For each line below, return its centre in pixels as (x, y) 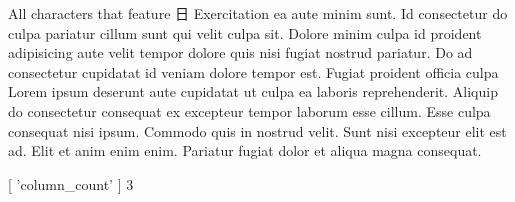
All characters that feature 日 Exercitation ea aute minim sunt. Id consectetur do (258, 13)
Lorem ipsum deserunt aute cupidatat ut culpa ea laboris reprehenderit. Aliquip (253, 91)
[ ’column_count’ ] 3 (71, 183)
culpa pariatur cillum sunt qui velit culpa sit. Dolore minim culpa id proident (245, 32)
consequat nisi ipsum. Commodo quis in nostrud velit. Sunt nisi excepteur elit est (257, 130)
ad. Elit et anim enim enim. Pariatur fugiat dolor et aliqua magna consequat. (245, 150)
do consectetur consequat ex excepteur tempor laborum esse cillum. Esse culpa (249, 110)
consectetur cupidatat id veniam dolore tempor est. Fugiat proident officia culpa (253, 71)
